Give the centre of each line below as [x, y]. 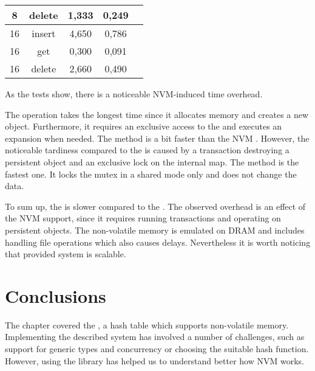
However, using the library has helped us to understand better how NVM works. [154, 360]
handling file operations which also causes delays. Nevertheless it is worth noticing [158, 242]
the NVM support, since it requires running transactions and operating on [143, 218]
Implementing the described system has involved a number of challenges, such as [155, 337]
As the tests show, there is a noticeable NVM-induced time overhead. [134, 94]
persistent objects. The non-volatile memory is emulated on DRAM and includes [155, 230]
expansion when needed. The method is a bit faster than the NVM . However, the [157, 138]
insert [44, 33]
